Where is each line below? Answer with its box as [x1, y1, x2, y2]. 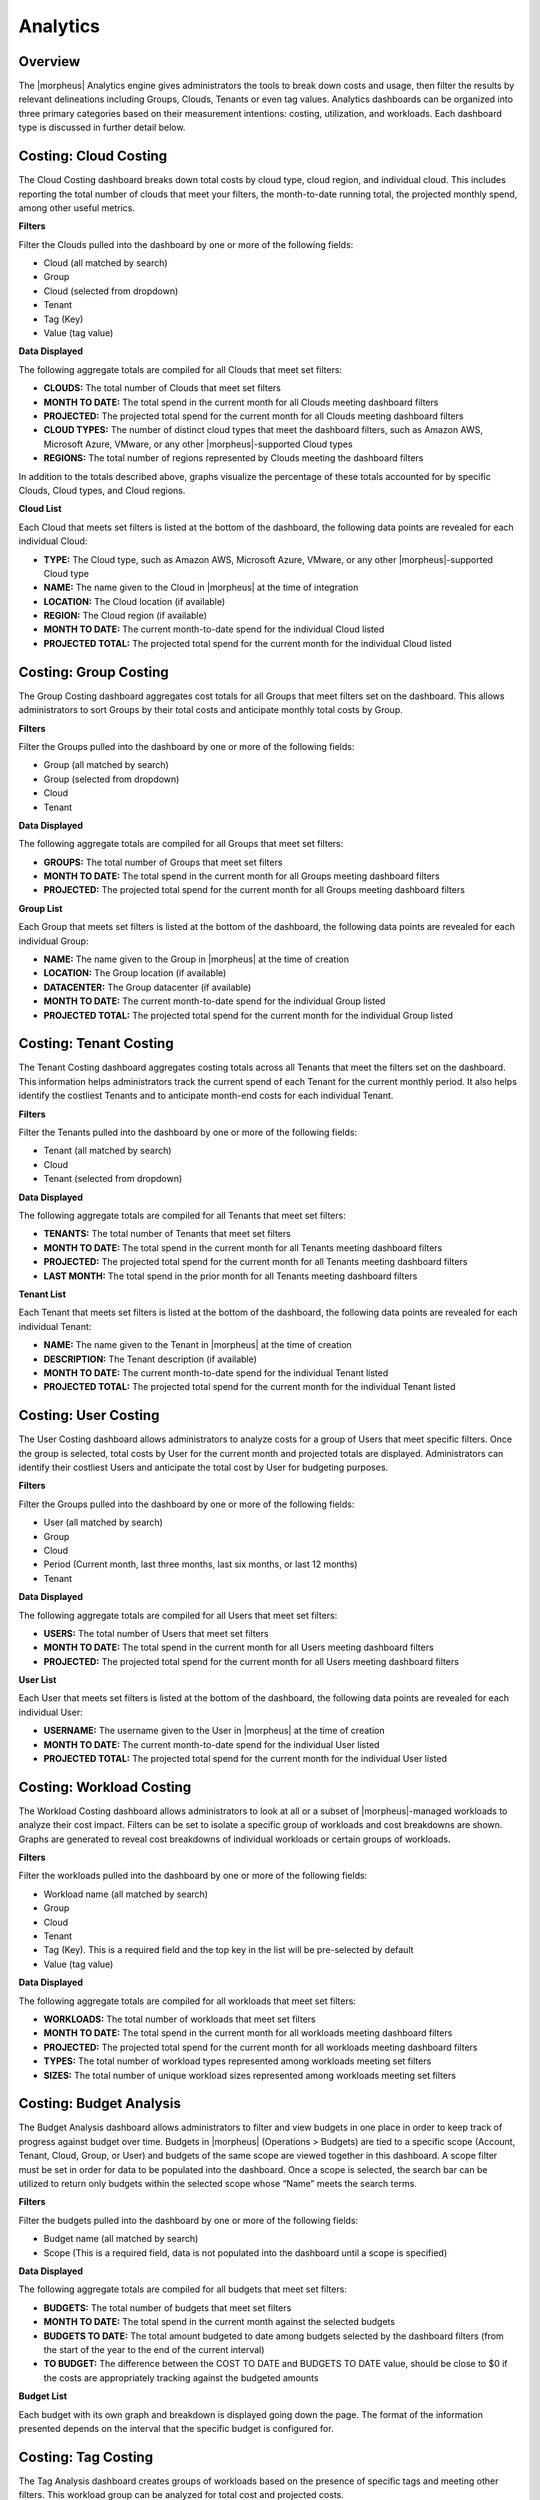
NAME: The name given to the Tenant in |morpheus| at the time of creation [43, 1339, 352, 1351]
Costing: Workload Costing [18, 1778, 192, 1795]
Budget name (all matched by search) [43, 2233, 199, 2245]
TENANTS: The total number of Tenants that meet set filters [43, 1228, 292, 1240]
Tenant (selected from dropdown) [43, 1173, 183, 1185]
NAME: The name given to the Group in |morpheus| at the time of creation [43, 953, 350, 965]
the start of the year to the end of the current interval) [43, 2343, 265, 2355]
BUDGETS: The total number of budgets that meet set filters [43, 2301, 292, 2314]
